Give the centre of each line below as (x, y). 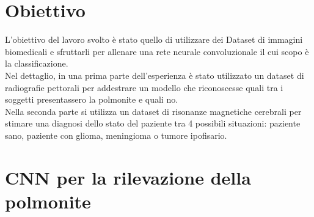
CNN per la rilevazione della (128, 177)
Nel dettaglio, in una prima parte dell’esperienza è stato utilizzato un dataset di (155, 75)
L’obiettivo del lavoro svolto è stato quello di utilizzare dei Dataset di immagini (154, 39)
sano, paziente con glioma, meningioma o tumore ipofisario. (116, 135)
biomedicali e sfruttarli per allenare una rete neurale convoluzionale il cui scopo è (157, 51)
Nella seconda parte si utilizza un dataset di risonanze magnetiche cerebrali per (153, 111)
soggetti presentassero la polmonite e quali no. (92, 99)
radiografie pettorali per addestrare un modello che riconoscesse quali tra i (144, 87)
